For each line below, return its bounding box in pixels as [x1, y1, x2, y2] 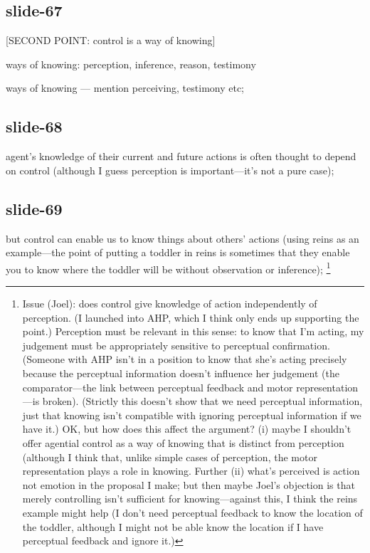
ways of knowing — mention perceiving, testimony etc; [6, 80, 245, 95]
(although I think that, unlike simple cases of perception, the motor [22, 449, 317, 464]
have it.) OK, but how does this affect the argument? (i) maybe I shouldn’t [22, 421, 351, 436]
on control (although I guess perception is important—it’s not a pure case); [6, 162, 334, 177]
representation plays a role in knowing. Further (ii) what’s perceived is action [22, 463, 360, 478]
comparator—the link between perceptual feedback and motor [22, 379, 293, 394]
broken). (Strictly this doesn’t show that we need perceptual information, [42, 394, 363, 409]
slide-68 [6, 115, 63, 137]
